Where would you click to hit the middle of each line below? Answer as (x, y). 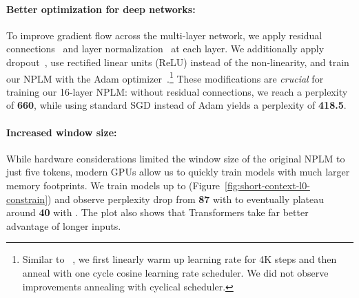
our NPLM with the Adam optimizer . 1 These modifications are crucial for (165, 77)
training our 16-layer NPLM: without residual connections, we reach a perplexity (177, 91)
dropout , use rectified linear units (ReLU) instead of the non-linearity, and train (178, 62)
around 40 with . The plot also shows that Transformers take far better (157, 212)
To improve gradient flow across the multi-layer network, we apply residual (164, 35)
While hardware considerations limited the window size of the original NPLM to (176, 158)
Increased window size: (62, 132)
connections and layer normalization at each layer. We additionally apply (165, 49)
